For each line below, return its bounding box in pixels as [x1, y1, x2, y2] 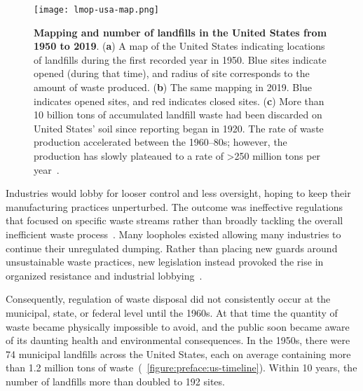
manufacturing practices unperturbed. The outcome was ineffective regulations [6, 199, 343, 214]
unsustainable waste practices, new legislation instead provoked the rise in [6, 254, 324, 269]
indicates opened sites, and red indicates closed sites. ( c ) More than [34, 93, 324, 108]
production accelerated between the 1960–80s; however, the [34, 135, 287, 149]
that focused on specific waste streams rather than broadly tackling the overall [6, 213, 343, 228]
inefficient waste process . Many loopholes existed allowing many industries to [6, 226, 341, 241]
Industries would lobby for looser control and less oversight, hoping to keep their [6, 186, 351, 200]
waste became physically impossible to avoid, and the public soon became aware [6, 319, 350, 334]
